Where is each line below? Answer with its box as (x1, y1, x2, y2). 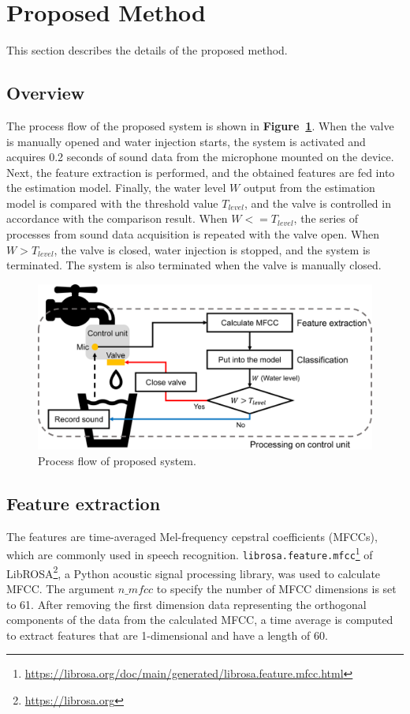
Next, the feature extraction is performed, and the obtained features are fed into (6, 163, 395, 180)
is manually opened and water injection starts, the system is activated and (6, 133, 366, 149)
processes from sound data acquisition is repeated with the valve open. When (6, 226, 380, 242)
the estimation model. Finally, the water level (6, 179, 226, 196)
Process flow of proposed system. (38, 452, 196, 468)
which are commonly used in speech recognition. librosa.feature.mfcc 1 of (6, 544, 373, 563)
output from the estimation (243, 179, 375, 196)
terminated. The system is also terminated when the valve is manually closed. (6, 257, 382, 273)
